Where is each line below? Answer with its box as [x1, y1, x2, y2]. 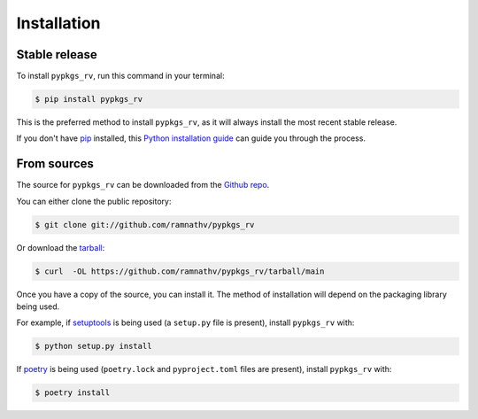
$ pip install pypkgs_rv [35, 94, 143, 105]
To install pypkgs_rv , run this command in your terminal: [16, 71, 225, 81]
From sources [16, 156, 95, 172]
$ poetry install [35, 388, 111, 398]
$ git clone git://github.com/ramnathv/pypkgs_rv [35, 220, 255, 229]
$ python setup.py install [35, 341, 152, 352]
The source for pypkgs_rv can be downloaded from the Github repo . [16, 180, 270, 190]
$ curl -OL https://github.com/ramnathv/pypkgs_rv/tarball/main [35, 266, 325, 276]
